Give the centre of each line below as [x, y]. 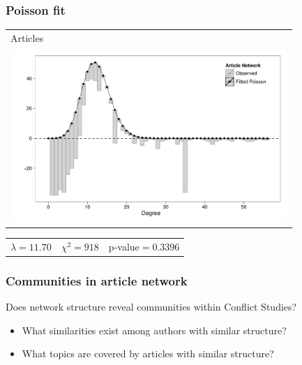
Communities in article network [97, 280]
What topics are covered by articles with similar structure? [148, 353]
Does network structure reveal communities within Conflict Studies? [151, 306]
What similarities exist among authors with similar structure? [154, 330]
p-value [124, 246]
